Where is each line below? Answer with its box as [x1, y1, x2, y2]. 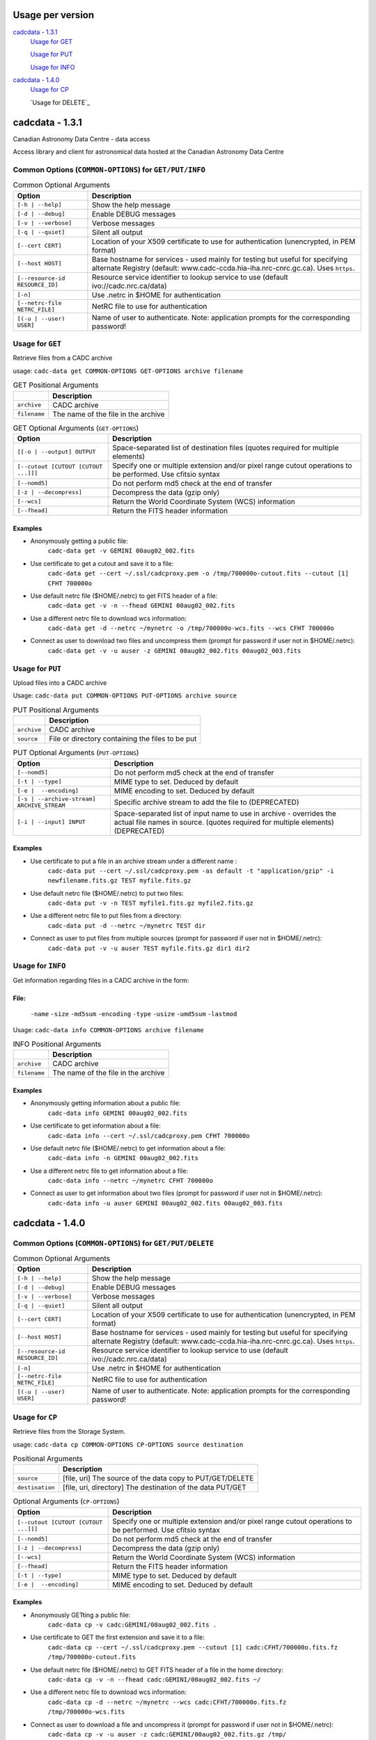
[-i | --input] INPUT [17, 818, 86, 826]
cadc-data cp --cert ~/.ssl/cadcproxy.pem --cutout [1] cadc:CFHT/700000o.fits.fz [47, 1643, 338, 1651]
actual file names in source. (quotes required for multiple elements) [113, 817, 334, 827]
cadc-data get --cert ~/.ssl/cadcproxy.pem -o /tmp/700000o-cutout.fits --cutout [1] [47, 569, 350, 578]
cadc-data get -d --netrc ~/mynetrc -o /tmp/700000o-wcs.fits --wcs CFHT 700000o [47, 624, 334, 633]
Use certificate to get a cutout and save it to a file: [30, 559, 174, 567]
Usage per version [13, 9, 95, 21]
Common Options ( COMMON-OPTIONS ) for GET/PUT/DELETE [13, 1238, 214, 1248]
